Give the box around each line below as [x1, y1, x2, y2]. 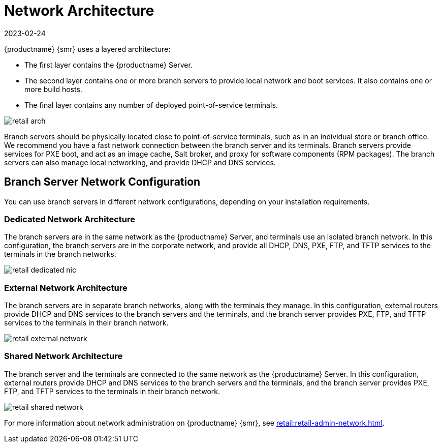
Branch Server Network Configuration [4, 175, 201, 189]
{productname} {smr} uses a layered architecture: [4, 44, 171, 53]
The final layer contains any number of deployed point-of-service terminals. [24, 100, 278, 109]
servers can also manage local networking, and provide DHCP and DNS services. [4, 158, 276, 167]
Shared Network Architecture [4, 351, 123, 362]
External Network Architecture [4, 282, 128, 293]
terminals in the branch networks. [4, 250, 116, 259]
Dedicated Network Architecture [4, 214, 135, 224]
